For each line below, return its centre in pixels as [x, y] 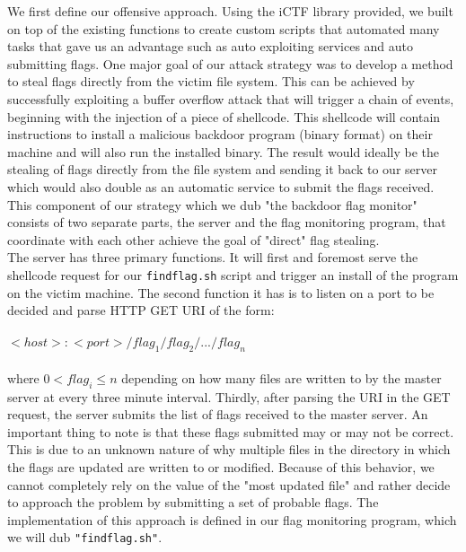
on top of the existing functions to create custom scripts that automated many [224, 28]
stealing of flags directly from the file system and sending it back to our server [222, 169]
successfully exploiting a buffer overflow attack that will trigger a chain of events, [231, 98]
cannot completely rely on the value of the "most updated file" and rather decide [229, 484]
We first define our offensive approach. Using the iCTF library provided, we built [230, 11]
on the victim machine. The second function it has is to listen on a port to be [221, 292]
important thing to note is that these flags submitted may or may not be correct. [231, 431]
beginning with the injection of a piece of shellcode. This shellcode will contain [224, 116]
